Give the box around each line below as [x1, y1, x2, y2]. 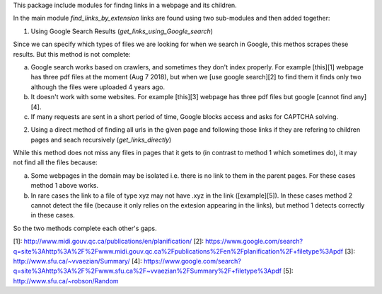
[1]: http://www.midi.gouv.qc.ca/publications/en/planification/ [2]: [13, 237, 204, 246]
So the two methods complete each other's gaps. [13, 224, 157, 232]
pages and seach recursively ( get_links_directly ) [30, 135, 172, 144]
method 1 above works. [30, 181, 99, 190]
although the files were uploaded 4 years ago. [30, 82, 166, 91]
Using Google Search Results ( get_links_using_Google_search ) [30, 27, 214, 35]
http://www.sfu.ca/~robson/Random [13, 276, 120, 285]
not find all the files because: [13, 158, 98, 166]
